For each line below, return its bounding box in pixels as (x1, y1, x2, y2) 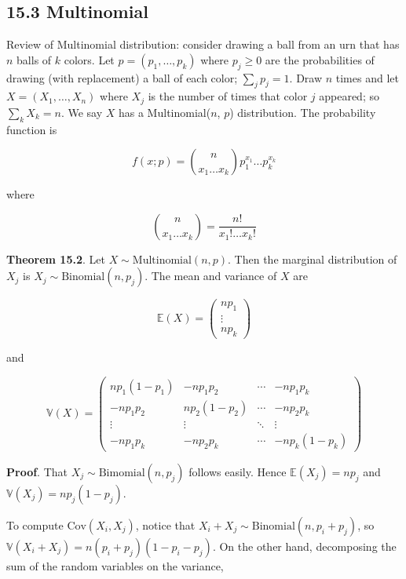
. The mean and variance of (144, 268, 277, 284)
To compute (6, 516, 64, 533)
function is (6, 121, 57, 137)
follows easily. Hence (188, 463, 287, 479)
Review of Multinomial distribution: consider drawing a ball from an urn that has (6, 36, 400, 53)
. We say (60, 104, 103, 120)
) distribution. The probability (229, 104, 376, 120)
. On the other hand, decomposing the (212, 537, 397, 554)
